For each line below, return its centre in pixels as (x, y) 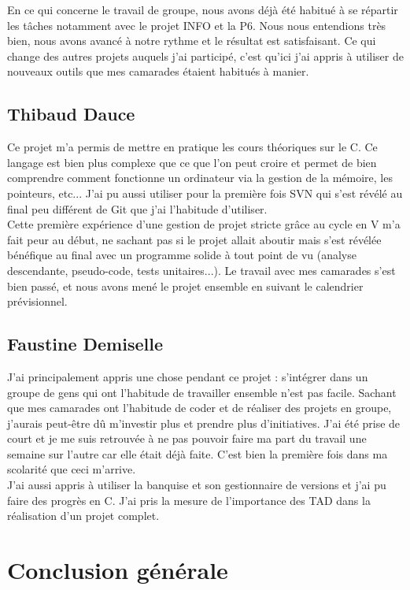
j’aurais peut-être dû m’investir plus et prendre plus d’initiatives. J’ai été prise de (204, 423)
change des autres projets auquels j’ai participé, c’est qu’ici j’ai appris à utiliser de (205, 56)
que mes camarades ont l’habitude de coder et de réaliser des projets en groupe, (199, 408)
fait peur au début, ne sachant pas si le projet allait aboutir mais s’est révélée (194, 239)
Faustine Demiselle (85, 344)
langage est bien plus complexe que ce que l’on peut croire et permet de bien (192, 162)
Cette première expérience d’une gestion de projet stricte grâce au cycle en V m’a (204, 224)
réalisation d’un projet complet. (83, 516)
